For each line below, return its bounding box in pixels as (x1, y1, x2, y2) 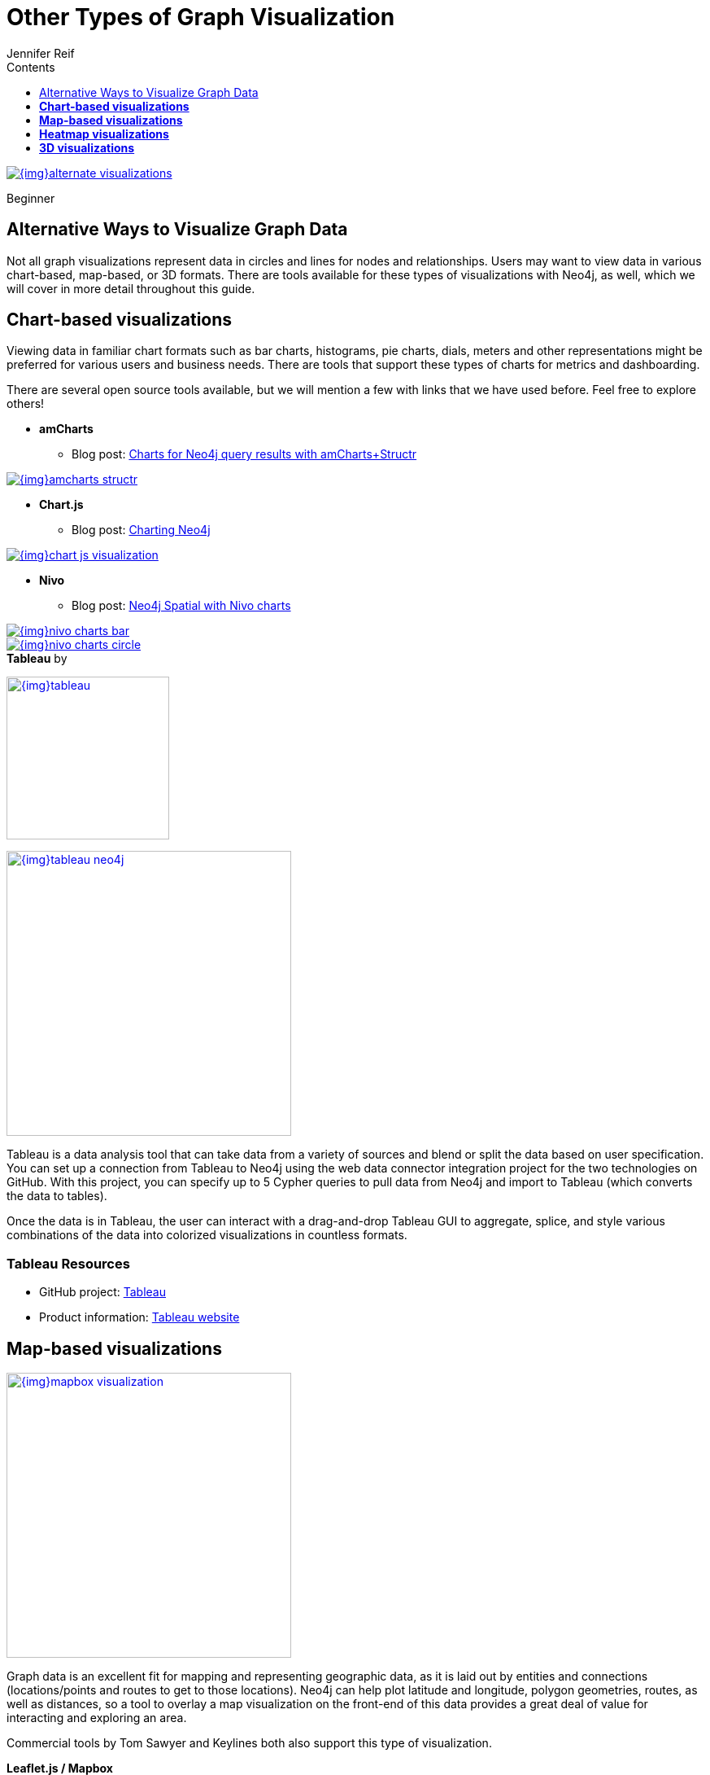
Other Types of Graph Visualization (7, 3, 395, 31)
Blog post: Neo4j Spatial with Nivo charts (72, 598, 291, 613)
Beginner (7, 191, 55, 205)
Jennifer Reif (7, 46, 75, 60)
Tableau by (7, 651, 68, 666)
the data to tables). (7, 1189, 107, 1203)
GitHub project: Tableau (39, 1285, 166, 1299)
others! (7, 397, 45, 411)
